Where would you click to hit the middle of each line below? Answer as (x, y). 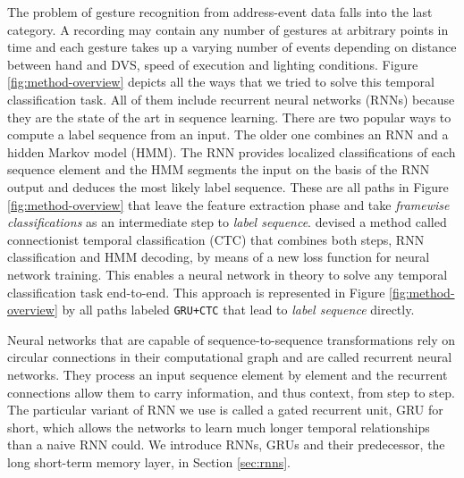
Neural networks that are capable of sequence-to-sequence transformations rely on (232, 339)
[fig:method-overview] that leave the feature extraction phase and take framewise (228, 204)
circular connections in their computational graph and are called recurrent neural (230, 357)
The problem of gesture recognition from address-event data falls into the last (220, 12)
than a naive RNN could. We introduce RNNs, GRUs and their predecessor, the (226, 444)
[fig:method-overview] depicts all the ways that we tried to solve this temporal (221, 82)
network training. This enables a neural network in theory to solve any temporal (228, 274)
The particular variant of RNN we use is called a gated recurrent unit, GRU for (225, 410)
